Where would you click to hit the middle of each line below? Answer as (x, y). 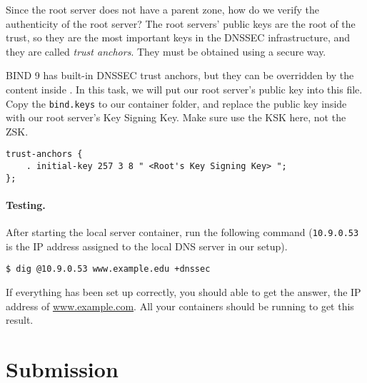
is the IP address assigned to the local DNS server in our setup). (147, 246)
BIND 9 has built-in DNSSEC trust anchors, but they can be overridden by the (180, 75)
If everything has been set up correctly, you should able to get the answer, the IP (183, 292)
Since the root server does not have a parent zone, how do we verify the (162, 9)
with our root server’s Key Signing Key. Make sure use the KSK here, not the (176, 117)
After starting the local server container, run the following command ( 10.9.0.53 (182, 232)
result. (20, 320)
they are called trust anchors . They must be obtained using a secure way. (166, 51)
